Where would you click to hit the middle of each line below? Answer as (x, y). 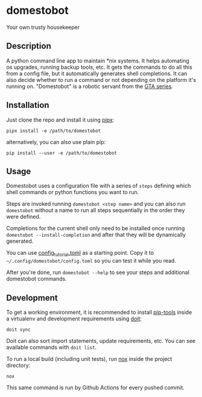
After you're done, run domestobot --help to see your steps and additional (98, 272)
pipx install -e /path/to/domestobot (54, 131)
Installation (28, 105)
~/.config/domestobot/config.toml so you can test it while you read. (91, 261)
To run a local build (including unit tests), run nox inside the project (89, 358)
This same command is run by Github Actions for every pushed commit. (96, 387)
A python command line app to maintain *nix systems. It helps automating (98, 60)
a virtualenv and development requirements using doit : (74, 318)
